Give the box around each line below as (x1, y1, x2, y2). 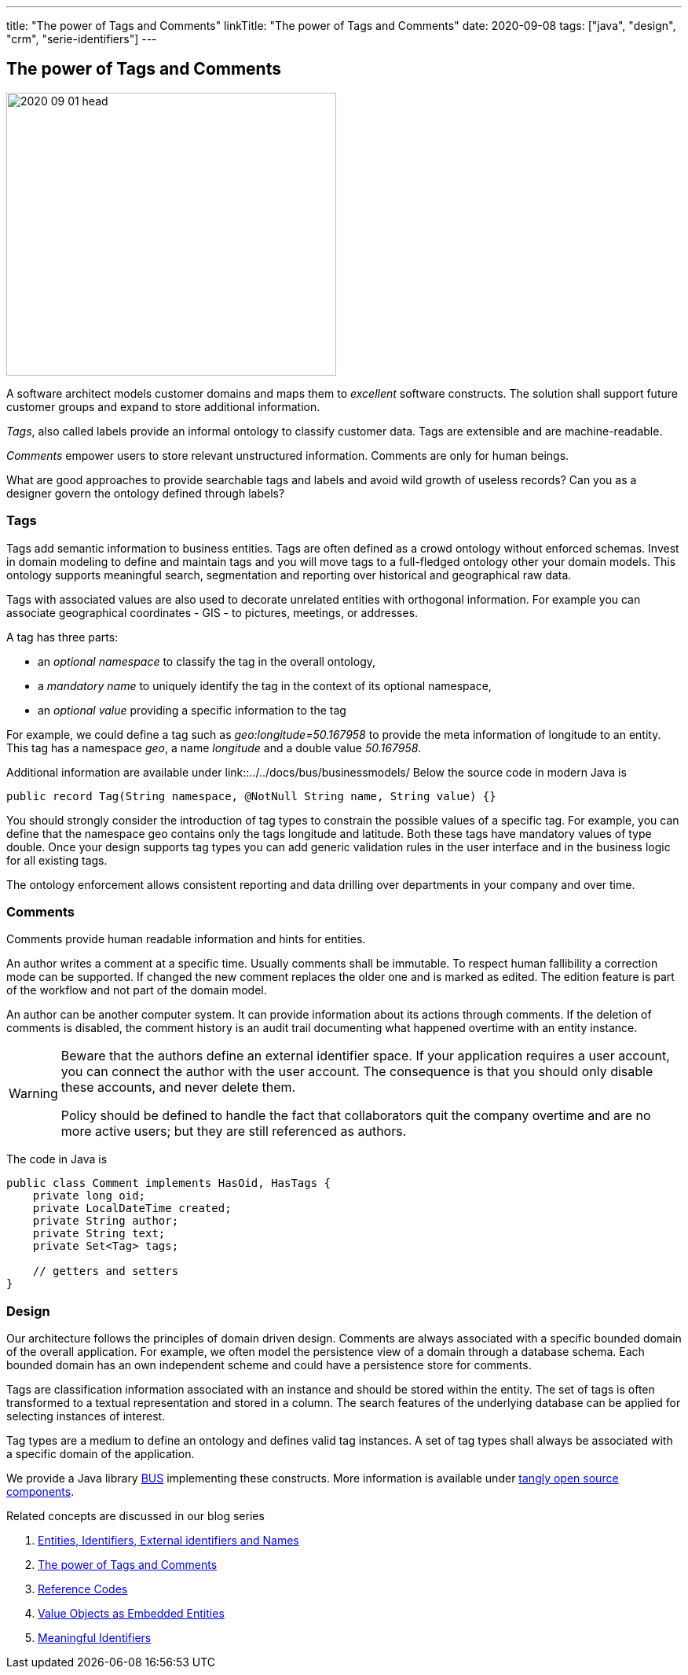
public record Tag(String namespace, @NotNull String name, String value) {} (6, 789, 496, 803)
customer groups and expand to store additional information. (6, 399, 320, 413)
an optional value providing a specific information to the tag (38, 703, 346, 717)
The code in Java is (6, 1152, 108, 1166)
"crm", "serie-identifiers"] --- (6, 32, 157, 46)
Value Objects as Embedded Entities (38, 1607, 225, 1621)
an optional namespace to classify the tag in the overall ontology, (38, 654, 376, 668)
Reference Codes (38, 1582, 128, 1596)
